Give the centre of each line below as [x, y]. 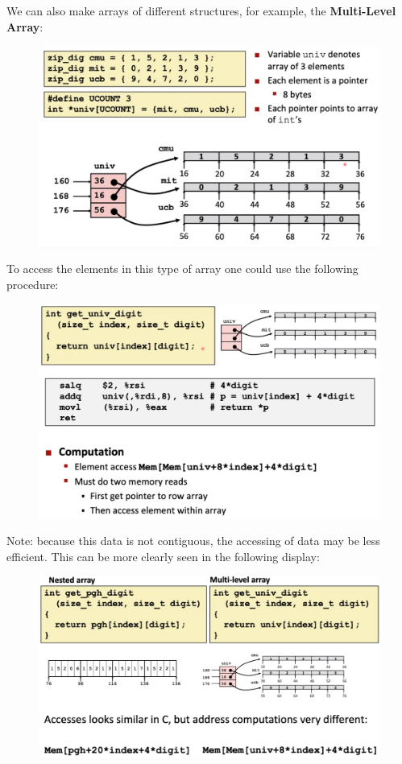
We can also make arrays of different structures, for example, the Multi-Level [201, 10]
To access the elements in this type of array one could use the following [182, 268]
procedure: [33, 284]
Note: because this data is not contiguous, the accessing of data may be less [193, 541]
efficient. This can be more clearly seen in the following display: [163, 556]
